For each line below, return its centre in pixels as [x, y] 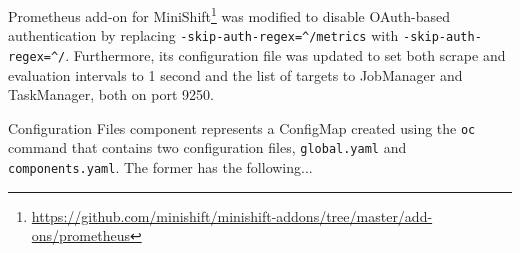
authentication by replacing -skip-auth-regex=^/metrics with [203, 35]
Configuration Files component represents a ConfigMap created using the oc [242, 127]
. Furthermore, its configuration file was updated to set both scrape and [285, 54]
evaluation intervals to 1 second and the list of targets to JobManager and [235, 74]
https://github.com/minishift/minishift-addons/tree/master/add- [232, 215]
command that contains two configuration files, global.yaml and [207, 147]
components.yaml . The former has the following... [160, 167]
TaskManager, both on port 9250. [111, 94]
